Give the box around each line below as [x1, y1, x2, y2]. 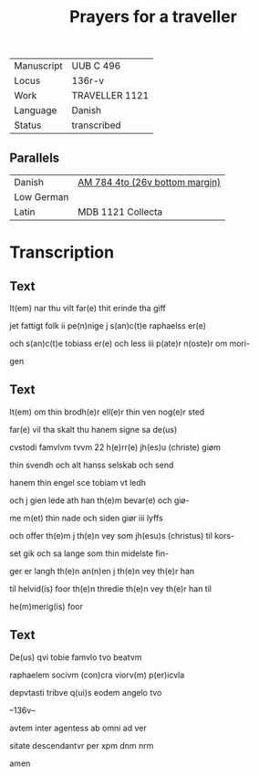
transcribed [71, 119, 121, 131]
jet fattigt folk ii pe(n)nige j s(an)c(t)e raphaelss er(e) [9, 320, 207, 330]
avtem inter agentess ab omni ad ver [9, 722, 148, 733]
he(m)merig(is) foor [9, 601, 84, 612]
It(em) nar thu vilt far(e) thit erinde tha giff [9, 303, 166, 313]
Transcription [9, 242, 115, 263]
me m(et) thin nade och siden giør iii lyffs [9, 512, 164, 523]
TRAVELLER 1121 [71, 89, 150, 102]
